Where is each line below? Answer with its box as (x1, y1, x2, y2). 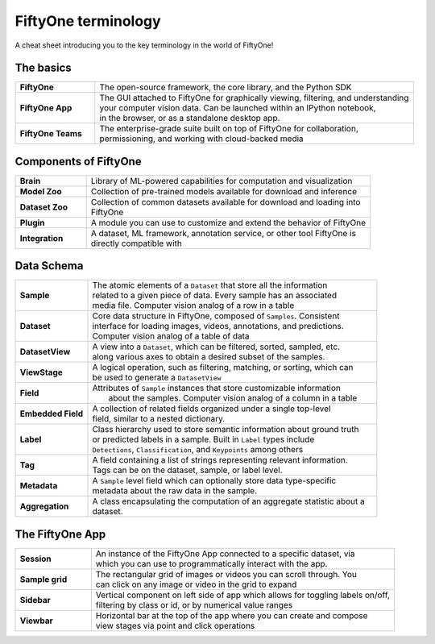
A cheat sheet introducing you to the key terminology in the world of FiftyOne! (14, 40, 274, 50)
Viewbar (19, 615, 53, 626)
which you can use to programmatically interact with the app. (95, 559, 328, 569)
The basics (14, 61, 72, 75)
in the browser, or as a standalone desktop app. (99, 113, 280, 124)
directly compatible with (90, 238, 183, 249)
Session (19, 553, 52, 564)
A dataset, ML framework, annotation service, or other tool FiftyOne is (90, 227, 356, 239)
